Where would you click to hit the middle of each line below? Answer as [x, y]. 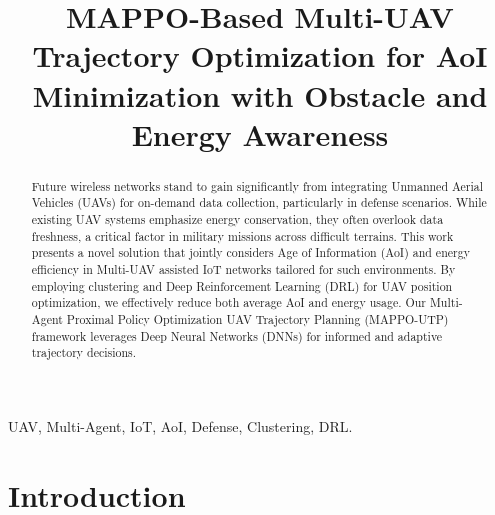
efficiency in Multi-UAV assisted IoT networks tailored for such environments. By [243, 269]
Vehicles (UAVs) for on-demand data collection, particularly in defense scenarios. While [259, 202]
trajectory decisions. [84, 352]
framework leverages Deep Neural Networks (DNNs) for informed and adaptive [237, 335]
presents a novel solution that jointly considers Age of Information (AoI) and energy [250, 252]
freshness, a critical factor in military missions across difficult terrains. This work [242, 235]
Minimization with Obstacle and [260, 94]
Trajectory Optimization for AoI [260, 55]
